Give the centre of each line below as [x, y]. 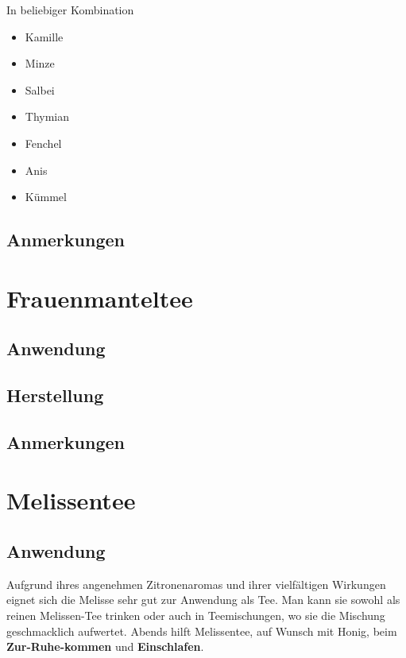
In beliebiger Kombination [70, 10]
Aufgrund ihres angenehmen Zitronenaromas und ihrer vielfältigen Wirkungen [196, 584]
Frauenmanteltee [100, 298]
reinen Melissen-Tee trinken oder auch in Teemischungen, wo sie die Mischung [196, 615]
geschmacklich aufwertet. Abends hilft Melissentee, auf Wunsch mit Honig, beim [202, 631]
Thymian [47, 116]
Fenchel [43, 143]
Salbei [40, 89]
